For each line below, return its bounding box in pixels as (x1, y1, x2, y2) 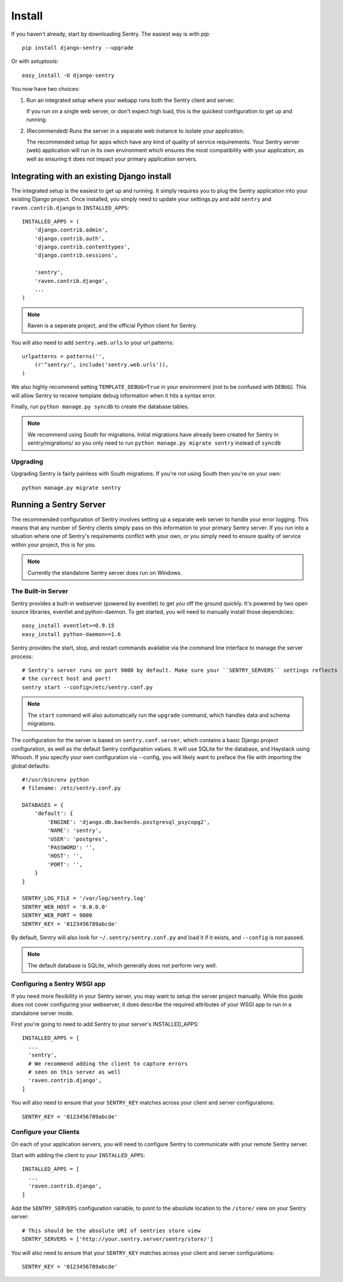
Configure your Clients (11, 1128, 80, 1136)
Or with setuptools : (11, 58, 59, 65)
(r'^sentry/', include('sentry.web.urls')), (34, 361, 169, 368)
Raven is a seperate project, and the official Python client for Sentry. (27, 322, 198, 330)
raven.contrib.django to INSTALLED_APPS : (11, 204, 129, 211)
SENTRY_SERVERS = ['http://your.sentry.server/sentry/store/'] (22, 1236, 214, 1243)
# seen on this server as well (28, 1068, 121, 1075)
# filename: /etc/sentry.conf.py (22, 785, 121, 792)
